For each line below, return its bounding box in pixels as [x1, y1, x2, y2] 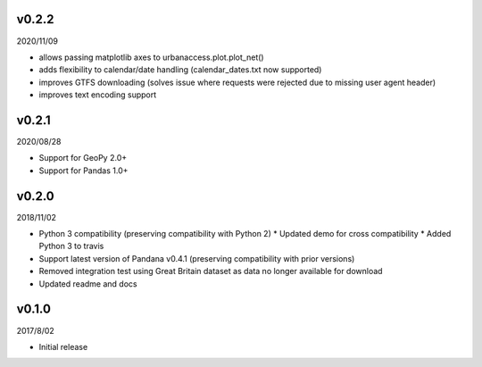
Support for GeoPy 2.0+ [38, 153, 128, 163]
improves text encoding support [38, 89, 157, 100]
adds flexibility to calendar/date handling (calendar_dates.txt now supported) [38, 64, 322, 75]
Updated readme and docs [38, 278, 137, 289]
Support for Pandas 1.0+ [38, 165, 129, 176]
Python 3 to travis [38, 241, 104, 252]
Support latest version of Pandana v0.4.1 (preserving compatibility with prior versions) [38, 253, 355, 263]
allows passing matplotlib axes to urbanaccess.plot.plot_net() [38, 52, 264, 63]
